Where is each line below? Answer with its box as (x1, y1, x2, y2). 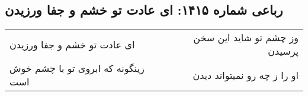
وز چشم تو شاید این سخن (193, 31, 299, 45)
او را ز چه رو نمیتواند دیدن (192, 68, 299, 82)
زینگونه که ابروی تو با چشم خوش (9, 61, 145, 75)
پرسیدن (268, 44, 299, 58)
